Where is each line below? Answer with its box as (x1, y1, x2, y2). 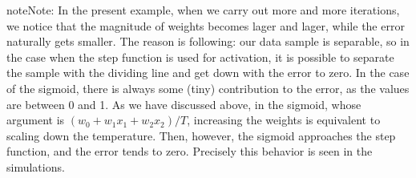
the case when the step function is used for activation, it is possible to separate (6, 48, 394, 65)
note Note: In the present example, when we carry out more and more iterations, (6, 2, 400, 18)
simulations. (6, 158, 65, 175)
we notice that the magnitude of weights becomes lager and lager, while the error (6, 17, 405, 34)
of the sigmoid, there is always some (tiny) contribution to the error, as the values (6, 79, 410, 96)
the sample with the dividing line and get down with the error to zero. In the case (6, 64, 410, 81)
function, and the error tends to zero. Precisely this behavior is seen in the (6, 143, 373, 160)
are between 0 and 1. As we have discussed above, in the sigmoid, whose (6, 95, 361, 112)
